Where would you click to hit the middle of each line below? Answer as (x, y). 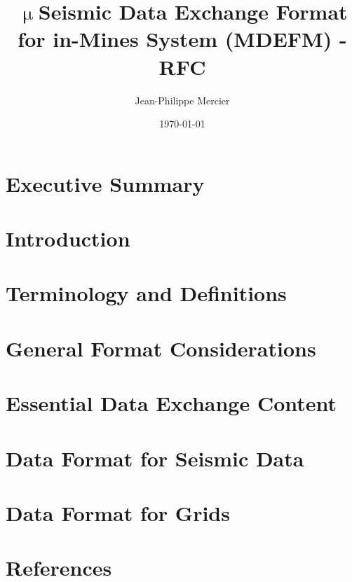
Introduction (68, 238)
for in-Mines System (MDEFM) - (182, 39)
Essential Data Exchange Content (171, 403)
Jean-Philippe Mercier (182, 100)
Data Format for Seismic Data (155, 458)
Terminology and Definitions (146, 293)
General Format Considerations (161, 348)
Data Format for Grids (118, 512)
